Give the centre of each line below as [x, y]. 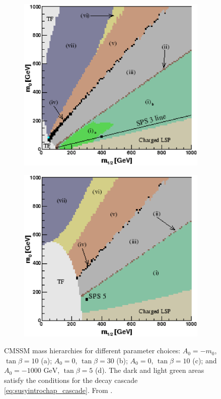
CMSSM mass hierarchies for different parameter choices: [92, 351]
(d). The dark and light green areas [150, 370]
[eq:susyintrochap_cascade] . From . [58, 390]
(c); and [205, 360]
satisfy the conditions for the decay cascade [71, 380]
